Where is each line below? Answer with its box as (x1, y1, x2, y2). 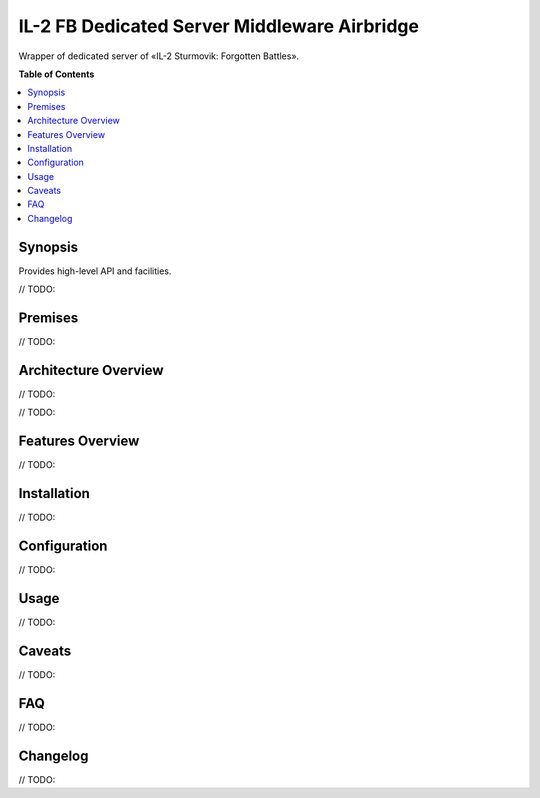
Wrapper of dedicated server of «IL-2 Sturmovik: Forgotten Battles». (18, 50, 300, 62)
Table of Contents (18, 68, 95, 80)
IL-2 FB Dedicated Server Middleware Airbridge (18, 15, 420, 37)
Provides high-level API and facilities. (18, 265, 172, 277)
